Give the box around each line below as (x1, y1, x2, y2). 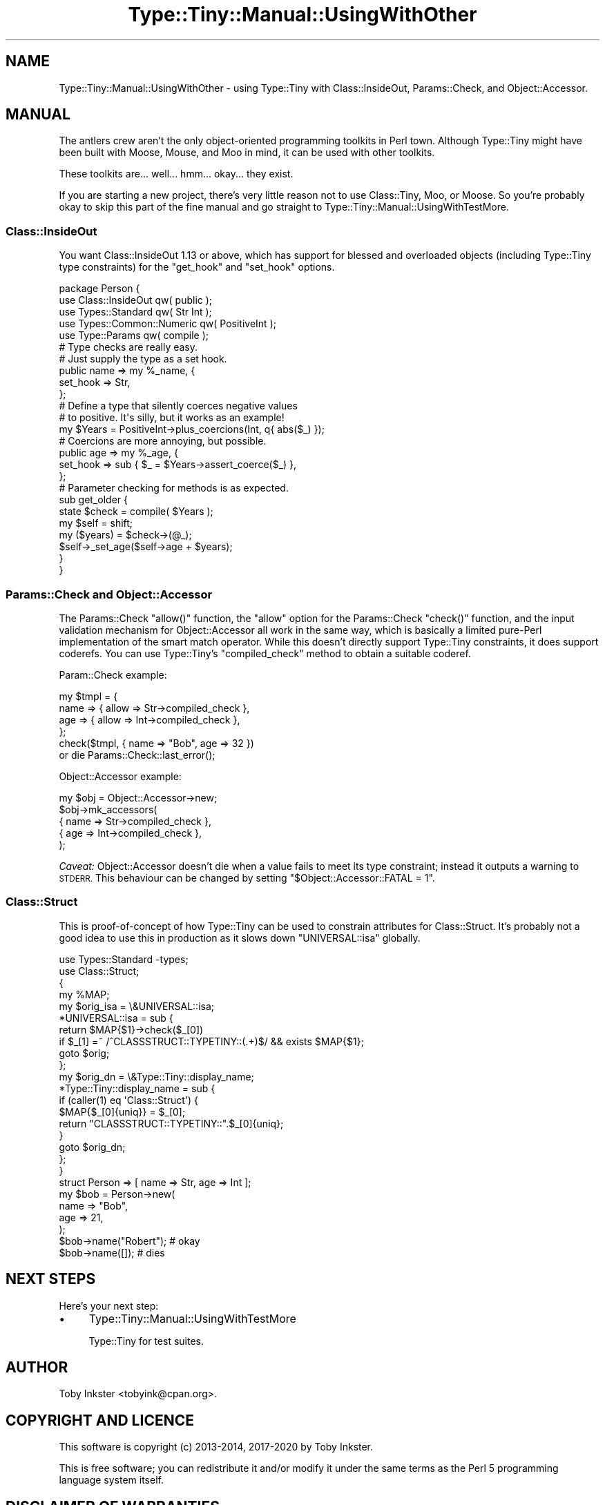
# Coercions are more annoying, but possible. (59, 435, 267, 447)
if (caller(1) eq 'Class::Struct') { (59, 1094, 198, 1106)
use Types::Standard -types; (59, 953, 189, 965)
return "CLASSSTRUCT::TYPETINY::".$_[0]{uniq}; (59, 1117, 284, 1129)
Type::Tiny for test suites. (88, 1334, 204, 1347)
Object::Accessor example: (59, 770, 182, 782)
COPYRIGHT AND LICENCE (6, 1411, 194, 1429)
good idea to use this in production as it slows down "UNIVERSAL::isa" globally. (59, 931, 421, 944)
